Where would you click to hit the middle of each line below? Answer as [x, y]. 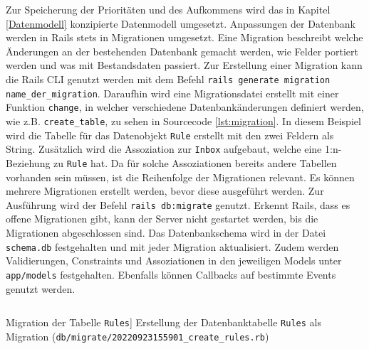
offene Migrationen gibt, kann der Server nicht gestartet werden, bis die [162, 219]
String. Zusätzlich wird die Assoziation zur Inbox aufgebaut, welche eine [164, 149]
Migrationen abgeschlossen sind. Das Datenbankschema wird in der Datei [166, 232]
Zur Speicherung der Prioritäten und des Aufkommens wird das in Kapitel [168, 9]
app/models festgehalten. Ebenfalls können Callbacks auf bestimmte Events [171, 274]
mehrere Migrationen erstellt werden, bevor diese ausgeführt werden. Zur [165, 191]
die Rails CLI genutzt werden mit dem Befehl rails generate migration [168, 79]
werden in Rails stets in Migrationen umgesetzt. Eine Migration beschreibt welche [184, 37]
